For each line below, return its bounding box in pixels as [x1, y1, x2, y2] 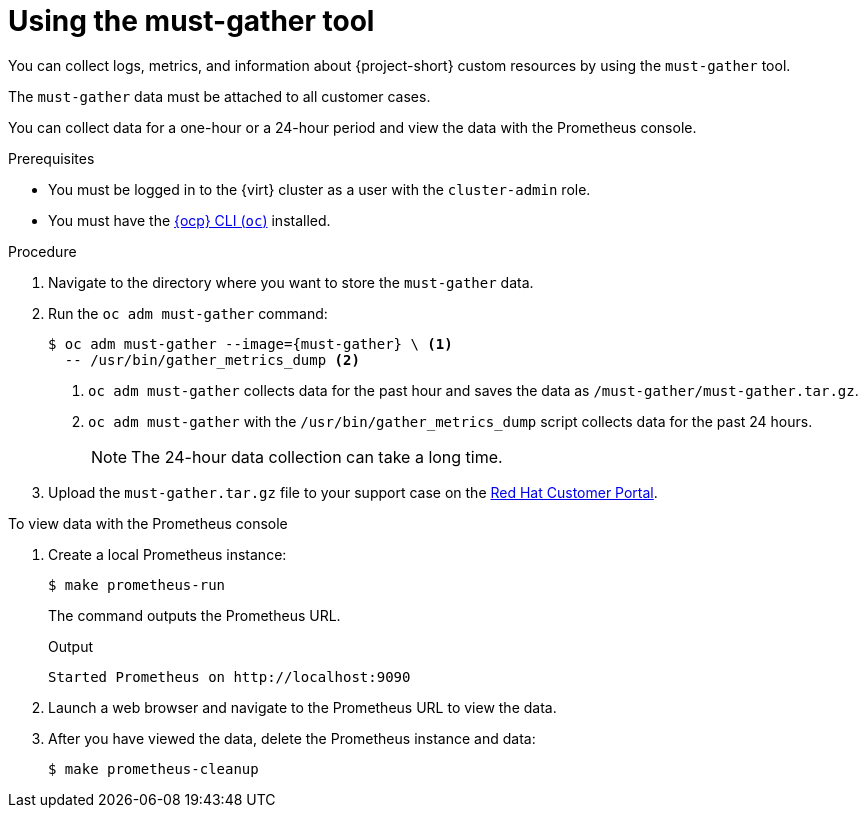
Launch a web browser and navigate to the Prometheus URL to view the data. [48, 698, 557, 716]
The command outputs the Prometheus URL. [48, 606, 341, 624]
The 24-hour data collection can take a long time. [131, 446, 503, 467]
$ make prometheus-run [48, 576, 226, 593]
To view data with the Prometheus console [8, 514, 288, 532]
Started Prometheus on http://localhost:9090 [48, 668, 411, 685]
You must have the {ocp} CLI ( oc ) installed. [48, 211, 331, 229]
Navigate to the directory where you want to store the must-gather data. [48, 273, 534, 291]
